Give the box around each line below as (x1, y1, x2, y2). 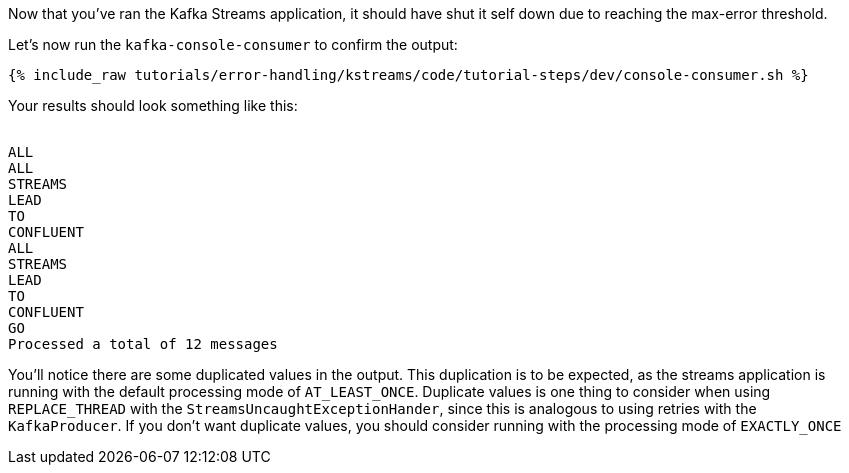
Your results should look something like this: (8, 97, 298, 114)
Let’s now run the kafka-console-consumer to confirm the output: (8, 36, 458, 53)
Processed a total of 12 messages (8, 336, 278, 352)
